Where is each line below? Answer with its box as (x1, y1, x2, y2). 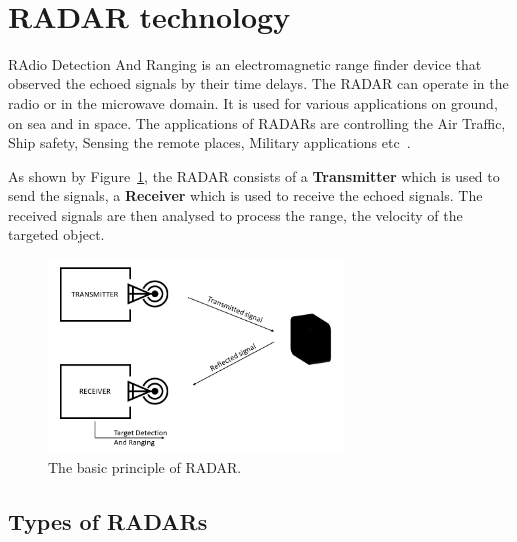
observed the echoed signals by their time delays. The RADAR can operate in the (8, 73, 509, 94)
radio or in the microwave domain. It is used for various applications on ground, (8, 92, 498, 113)
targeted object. (8, 224, 105, 245)
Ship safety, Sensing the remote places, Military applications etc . (8, 132, 411, 153)
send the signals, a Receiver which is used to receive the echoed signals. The (8, 185, 483, 206)
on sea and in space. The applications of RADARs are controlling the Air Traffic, (8, 112, 506, 133)
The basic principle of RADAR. (48, 456, 242, 477)
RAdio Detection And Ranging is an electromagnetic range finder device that (8, 53, 482, 74)
